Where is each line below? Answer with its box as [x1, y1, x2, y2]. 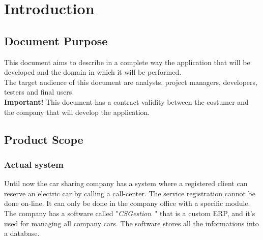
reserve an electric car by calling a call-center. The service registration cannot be [4, 188, 255, 198]
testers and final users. [4, 86, 74, 97]
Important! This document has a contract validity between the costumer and [4, 96, 249, 107]
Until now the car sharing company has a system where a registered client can [4, 178, 248, 189]
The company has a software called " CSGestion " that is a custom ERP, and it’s [4, 207, 255, 218]
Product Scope [4, 131, 83, 147]
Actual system [4, 158, 64, 170]
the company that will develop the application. [4, 106, 150, 117]
